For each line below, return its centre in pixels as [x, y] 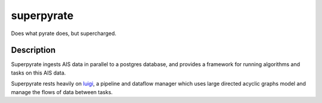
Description [33, 50]
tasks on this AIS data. [38, 73]
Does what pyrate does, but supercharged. [64, 33]
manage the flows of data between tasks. [62, 92]
